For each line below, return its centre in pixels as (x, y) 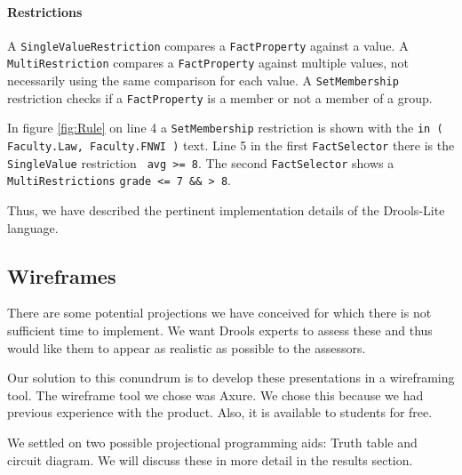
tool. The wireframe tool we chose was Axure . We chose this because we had (215, 394)
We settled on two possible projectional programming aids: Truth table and (212, 442)
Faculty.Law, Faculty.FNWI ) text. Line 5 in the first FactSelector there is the (231, 145)
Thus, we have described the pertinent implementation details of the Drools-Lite (226, 210)
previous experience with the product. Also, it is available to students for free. (220, 412)
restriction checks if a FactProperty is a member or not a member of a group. (220, 97)
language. (33, 227)
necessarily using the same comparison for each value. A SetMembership (203, 81)
